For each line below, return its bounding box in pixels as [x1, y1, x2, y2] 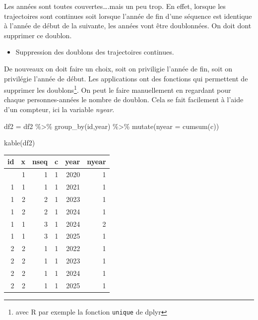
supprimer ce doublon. [4, 30, 72, 40]
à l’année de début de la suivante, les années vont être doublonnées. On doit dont [4, 20, 252, 31]
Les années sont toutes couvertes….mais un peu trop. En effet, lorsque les [4, 1, 226, 11]
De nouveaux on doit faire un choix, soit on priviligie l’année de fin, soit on [4, 63, 233, 73]
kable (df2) [4, 137, 35, 148]
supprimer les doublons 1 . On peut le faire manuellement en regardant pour [4, 83, 231, 95]
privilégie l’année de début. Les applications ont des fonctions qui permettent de [4, 73, 248, 83]
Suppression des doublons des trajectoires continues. [15, 47, 174, 57]
